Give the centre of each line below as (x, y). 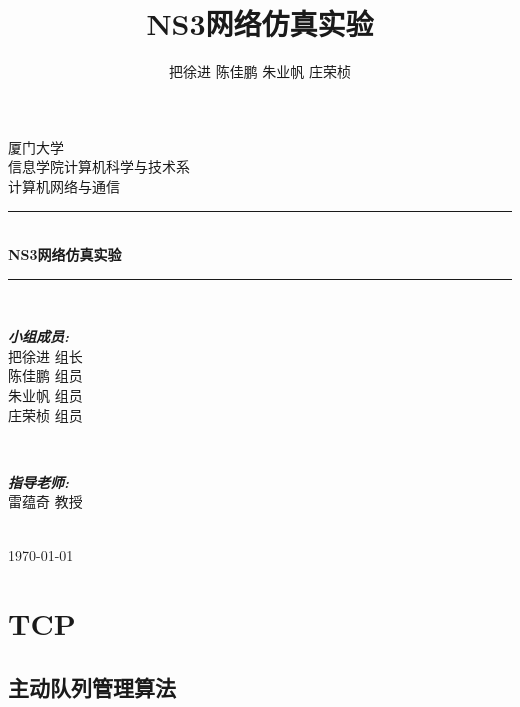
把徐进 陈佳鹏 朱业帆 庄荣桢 (260, 71)
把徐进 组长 (45, 355)
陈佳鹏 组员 (45, 375)
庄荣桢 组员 (45, 414)
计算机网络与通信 (64, 185)
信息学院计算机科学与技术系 (99, 166)
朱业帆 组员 (45, 395)
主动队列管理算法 (92, 686)
